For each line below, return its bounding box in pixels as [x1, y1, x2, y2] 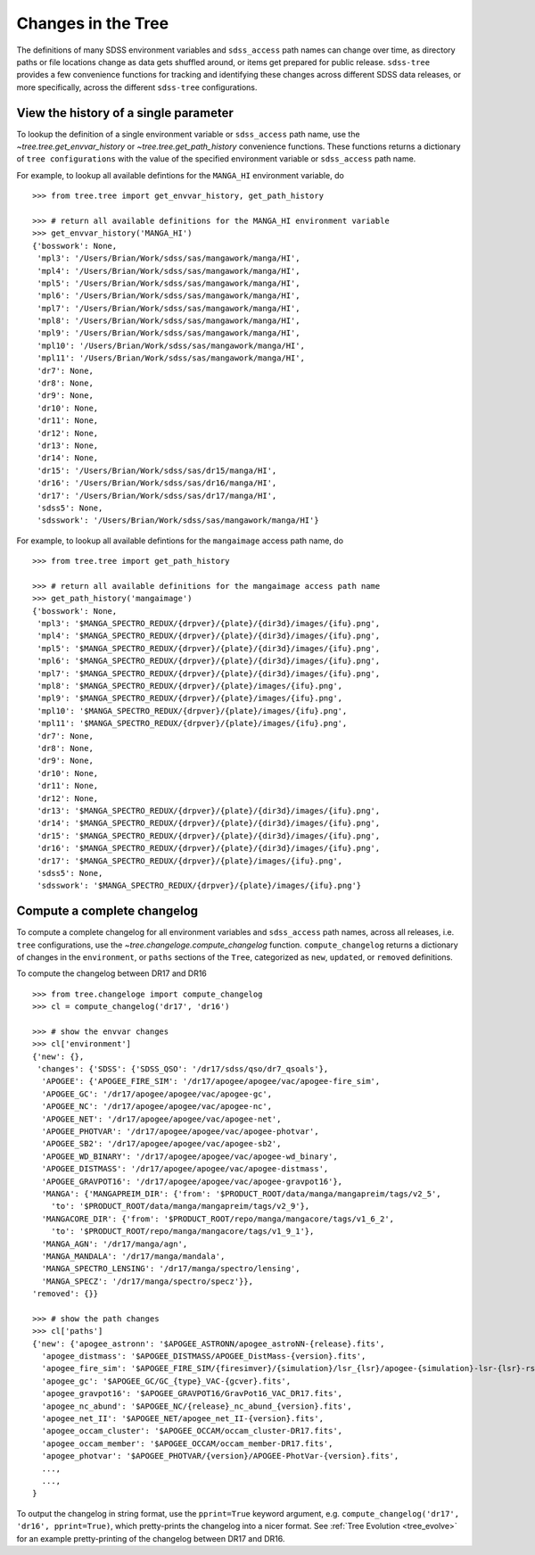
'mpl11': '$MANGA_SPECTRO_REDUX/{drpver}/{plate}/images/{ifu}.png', [37, 718, 348, 729]
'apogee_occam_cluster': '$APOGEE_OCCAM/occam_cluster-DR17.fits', [41, 1426, 343, 1436]
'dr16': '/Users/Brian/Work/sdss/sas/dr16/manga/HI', [37, 478, 277, 488]
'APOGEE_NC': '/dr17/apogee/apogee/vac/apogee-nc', [41, 1102, 272, 1112]
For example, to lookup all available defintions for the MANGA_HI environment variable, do [16, 170, 345, 180]
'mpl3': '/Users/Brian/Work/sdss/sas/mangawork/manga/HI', [37, 253, 300, 263]
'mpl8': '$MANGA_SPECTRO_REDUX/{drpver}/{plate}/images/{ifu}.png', [37, 681, 343, 691]
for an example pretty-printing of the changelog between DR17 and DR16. [16, 1533, 285, 1543]
